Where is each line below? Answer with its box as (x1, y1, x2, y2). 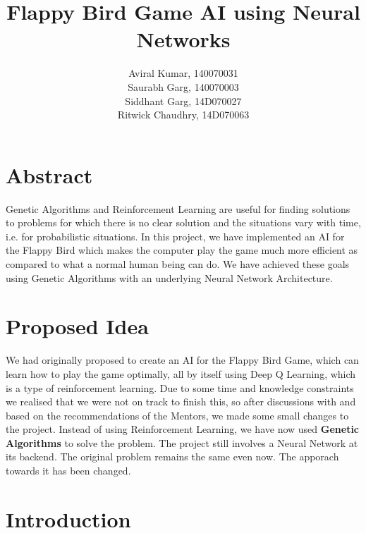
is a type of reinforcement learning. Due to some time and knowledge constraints (6, 380, 354, 395)
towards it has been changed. (6, 463, 131, 478)
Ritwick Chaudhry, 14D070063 (117, 107, 250, 122)
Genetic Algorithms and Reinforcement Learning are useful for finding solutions (6, 201, 350, 216)
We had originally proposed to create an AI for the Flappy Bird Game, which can (6, 353, 359, 367)
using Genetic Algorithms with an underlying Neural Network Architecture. (6, 270, 333, 285)
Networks (136, 25, 231, 54)
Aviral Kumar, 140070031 (128, 66, 238, 80)
